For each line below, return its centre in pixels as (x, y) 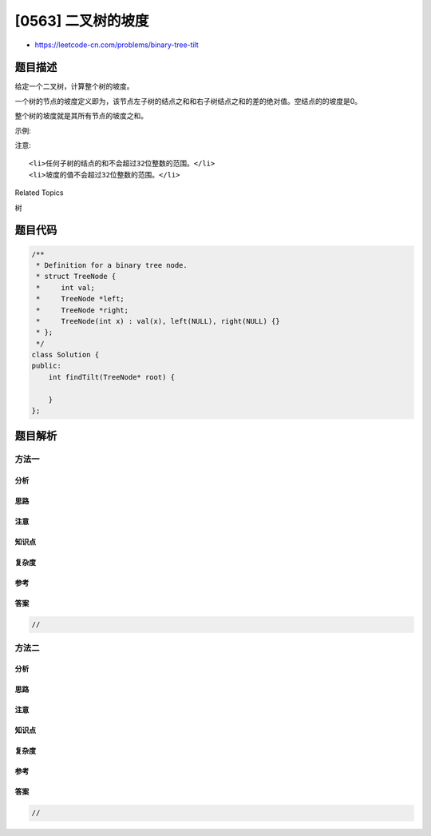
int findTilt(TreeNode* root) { (112, 377)
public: (46, 366)
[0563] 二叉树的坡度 (82, 21)
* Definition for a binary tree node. (112, 265)
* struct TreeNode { (76, 277)
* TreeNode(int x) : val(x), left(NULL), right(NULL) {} (158, 321)
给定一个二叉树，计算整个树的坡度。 (74, 86)
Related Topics (39, 193)
